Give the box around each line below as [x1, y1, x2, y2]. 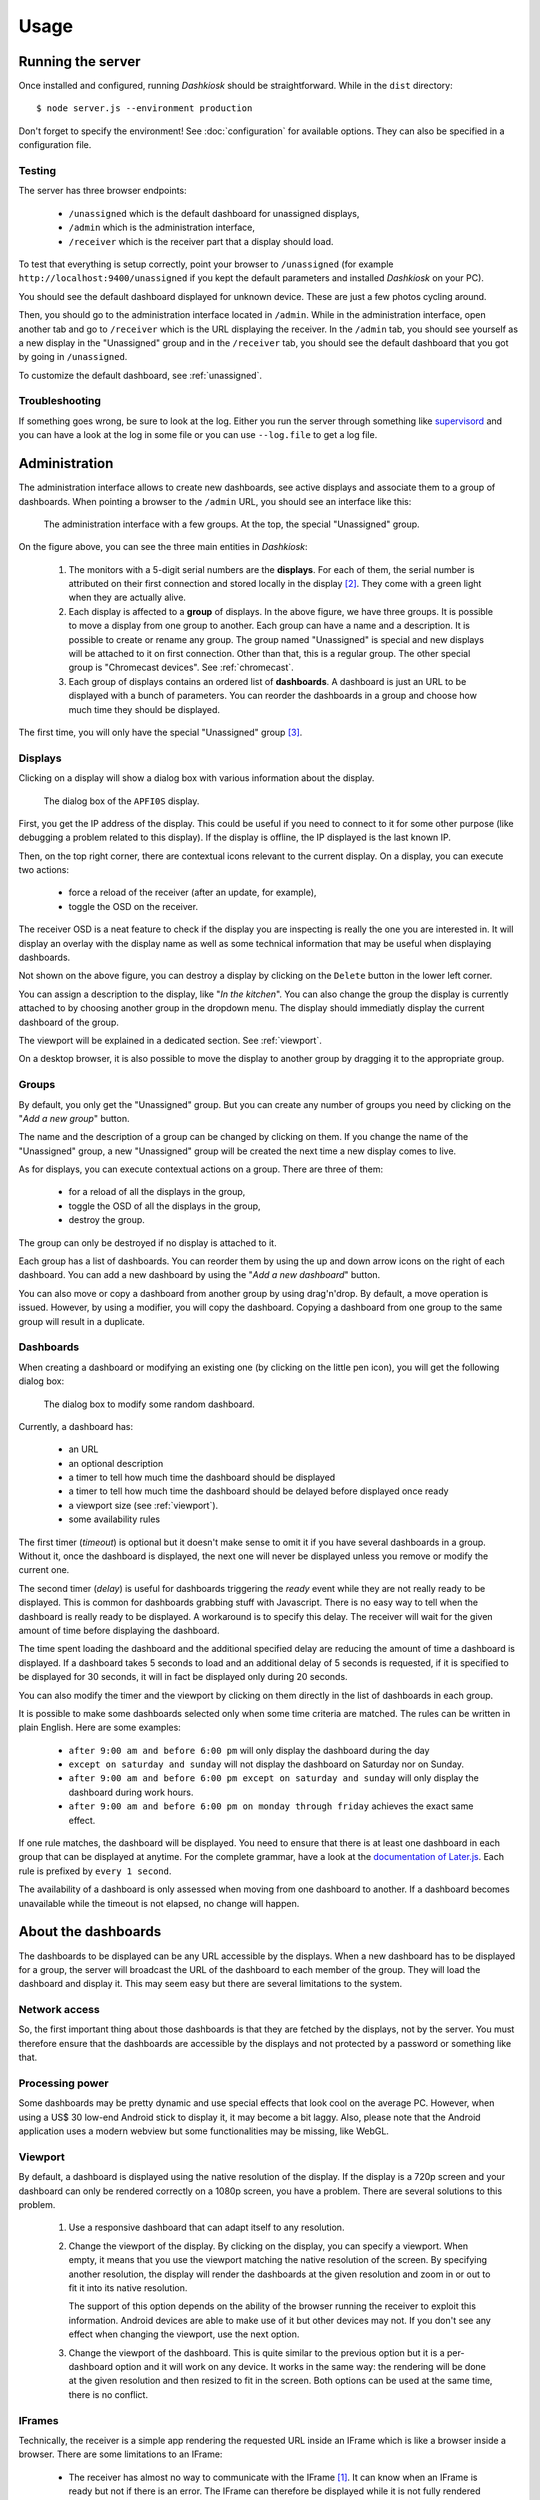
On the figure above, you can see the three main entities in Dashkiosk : [18, 541, 309, 553]
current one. [18, 1564, 70, 1576]
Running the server [18, 53, 141, 70]
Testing [18, 164, 57, 177]
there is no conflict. [68, 2388, 149, 2400]
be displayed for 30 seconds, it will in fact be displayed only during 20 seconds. [18, 1671, 349, 1683]
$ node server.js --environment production [36, 103, 253, 114]
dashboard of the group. [18, 1016, 119, 1028]
